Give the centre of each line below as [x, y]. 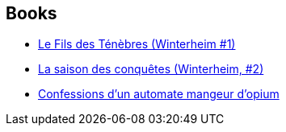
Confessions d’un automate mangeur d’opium [159, 94]
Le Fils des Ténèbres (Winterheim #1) [137, 44]
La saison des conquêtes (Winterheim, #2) [151, 69]
